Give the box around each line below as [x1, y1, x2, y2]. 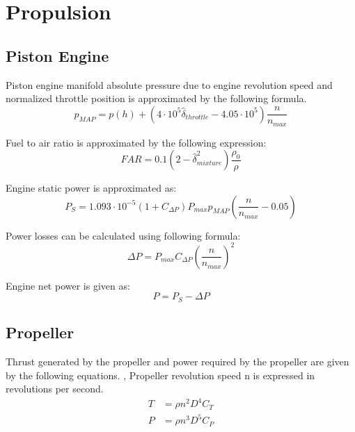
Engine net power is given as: [6, 278, 130, 292]
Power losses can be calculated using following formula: [6, 228, 241, 242]
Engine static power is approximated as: [6, 181, 177, 194]
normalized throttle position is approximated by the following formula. [6, 91, 307, 106]
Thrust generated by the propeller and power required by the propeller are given [6, 354, 349, 368]
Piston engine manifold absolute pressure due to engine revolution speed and [6, 77, 333, 92]
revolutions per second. [6, 381, 104, 396]
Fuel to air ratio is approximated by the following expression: [6, 135, 267, 149]
